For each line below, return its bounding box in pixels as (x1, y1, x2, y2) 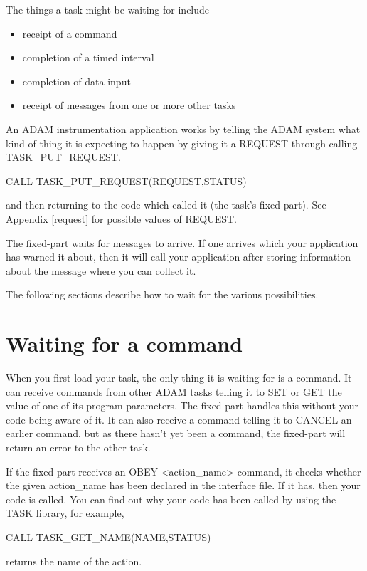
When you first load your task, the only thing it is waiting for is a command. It (6, 370, 352, 385)
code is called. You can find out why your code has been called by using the (6, 491, 336, 506)
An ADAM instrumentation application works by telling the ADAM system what (6, 121, 361, 136)
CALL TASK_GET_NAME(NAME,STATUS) (6, 529, 211, 544)
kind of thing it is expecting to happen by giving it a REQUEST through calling (6, 135, 358, 150)
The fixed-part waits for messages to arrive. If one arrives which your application (6, 235, 358, 250)
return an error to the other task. (6, 440, 151, 454)
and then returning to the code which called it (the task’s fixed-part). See (6, 197, 326, 212)
